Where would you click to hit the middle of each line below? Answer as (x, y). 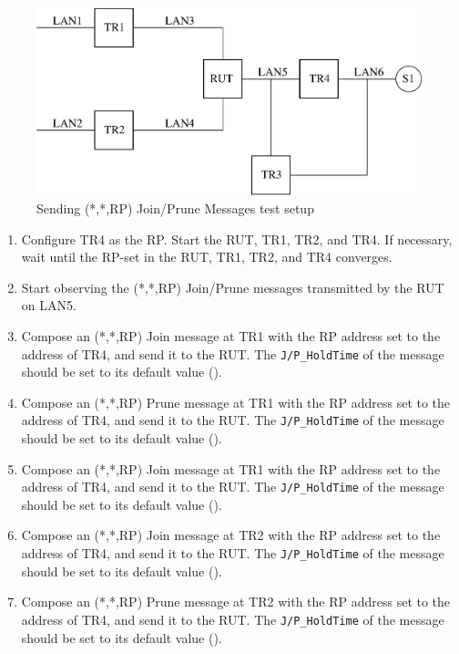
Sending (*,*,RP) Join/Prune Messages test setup (175, 208)
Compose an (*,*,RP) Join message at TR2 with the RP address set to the (231, 535)
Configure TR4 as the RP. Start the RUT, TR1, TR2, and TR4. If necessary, (237, 239)
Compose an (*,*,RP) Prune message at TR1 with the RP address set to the (236, 402)
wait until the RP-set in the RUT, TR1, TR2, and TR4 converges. (207, 257)
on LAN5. (49, 305)
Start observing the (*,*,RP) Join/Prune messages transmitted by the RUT (233, 287)
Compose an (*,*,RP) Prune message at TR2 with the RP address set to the (236, 602)
